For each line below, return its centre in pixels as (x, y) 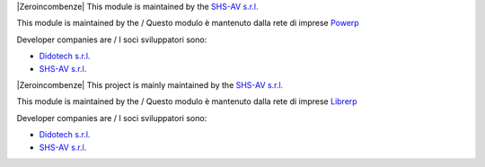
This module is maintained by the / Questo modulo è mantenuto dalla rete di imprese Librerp (187, 101)
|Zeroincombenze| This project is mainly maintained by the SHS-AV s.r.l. (150, 84)
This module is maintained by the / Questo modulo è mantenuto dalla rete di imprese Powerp (188, 23)
